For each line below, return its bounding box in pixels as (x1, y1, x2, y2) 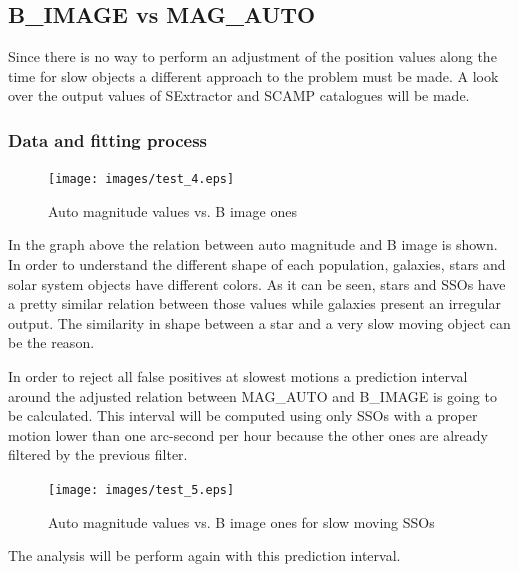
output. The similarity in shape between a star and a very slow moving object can (8, 312, 511, 333)
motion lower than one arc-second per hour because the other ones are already (8, 424, 488, 445)
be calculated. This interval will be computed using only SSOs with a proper (8, 405, 478, 426)
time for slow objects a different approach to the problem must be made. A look (8, 65, 499, 86)
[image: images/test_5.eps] (48, 482, 235, 497)
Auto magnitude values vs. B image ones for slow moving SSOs (48, 511, 435, 532)
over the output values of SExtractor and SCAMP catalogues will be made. (8, 85, 470, 106)
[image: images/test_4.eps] (48, 172, 235, 187)
